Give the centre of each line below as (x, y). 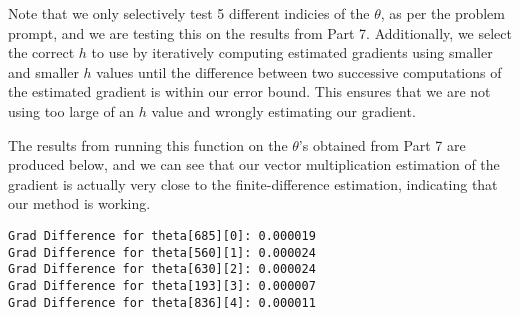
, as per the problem (442, 13)
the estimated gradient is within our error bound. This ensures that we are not (249, 91)
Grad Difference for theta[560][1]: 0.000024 (162, 252)
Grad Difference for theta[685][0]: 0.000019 (162, 235)
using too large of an (71, 110)
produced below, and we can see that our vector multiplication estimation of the (254, 164)
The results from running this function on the (148, 144)
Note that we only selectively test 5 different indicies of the (189, 13)
